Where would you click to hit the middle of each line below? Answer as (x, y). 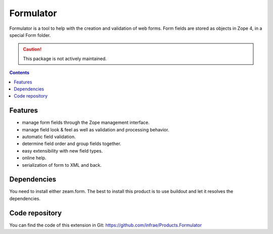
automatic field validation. (49, 136)
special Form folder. (30, 35)
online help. (34, 158)
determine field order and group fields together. (72, 144)
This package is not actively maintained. (65, 59)
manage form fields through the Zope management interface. (86, 123)
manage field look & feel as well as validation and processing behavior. (96, 129)
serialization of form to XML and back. (62, 165)
